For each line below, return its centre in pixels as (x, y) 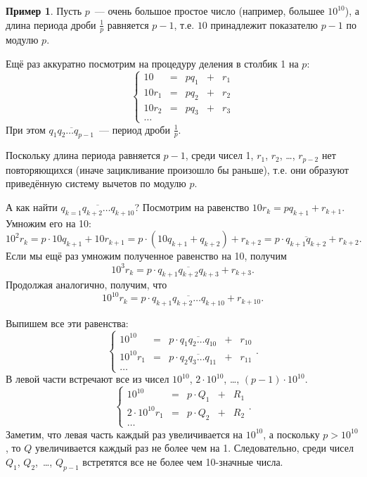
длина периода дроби (51, 24)
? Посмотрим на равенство (192, 207)
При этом (26, 129)
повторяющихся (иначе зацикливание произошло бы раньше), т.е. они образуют (177, 169)
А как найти (32, 207)
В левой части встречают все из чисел (88, 379)
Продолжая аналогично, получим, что (86, 285)
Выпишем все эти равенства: (67, 323)
